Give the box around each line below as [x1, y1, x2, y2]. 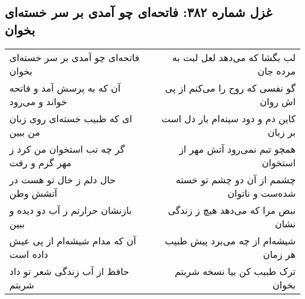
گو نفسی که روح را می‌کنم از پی [165, 80, 296, 95]
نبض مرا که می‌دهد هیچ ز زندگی [168, 203, 296, 217]
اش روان [260, 94, 296, 108]
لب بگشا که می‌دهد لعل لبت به [172, 50, 296, 64]
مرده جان [257, 63, 296, 78]
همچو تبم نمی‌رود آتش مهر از [179, 142, 296, 156]
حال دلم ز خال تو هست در [9, 172, 116, 186]
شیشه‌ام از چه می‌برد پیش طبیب [165, 233, 296, 247]
